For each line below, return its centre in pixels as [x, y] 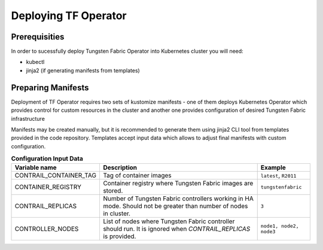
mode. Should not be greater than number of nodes [175, 206]
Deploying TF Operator [69, 16]
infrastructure [28, 118]
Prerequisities [38, 37]
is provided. [119, 236]
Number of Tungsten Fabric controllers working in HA [178, 199]
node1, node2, [280, 226]
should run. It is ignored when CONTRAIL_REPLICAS [176, 229]
